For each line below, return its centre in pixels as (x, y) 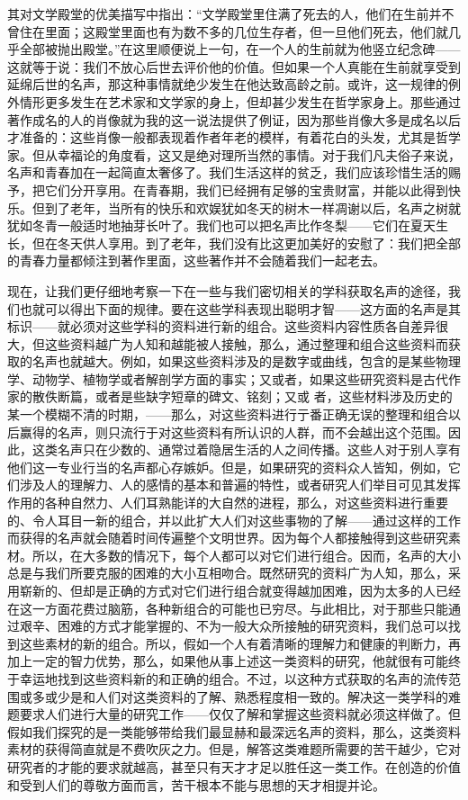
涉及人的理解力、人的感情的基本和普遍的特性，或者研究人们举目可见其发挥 (240, 485)
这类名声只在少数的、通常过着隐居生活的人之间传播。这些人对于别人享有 (246, 449)
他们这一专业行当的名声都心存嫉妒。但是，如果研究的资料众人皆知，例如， (228, 467)
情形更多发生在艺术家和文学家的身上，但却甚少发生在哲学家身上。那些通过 (240, 101)
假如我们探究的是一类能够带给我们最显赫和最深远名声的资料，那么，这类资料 (234, 731)
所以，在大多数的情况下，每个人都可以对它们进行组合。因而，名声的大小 (246, 555)
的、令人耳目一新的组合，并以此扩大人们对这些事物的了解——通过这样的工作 (234, 520)
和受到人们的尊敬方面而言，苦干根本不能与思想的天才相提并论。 (196, 784)
